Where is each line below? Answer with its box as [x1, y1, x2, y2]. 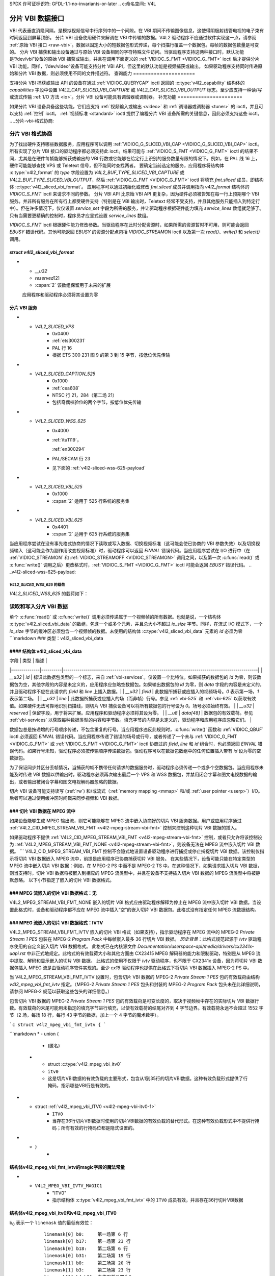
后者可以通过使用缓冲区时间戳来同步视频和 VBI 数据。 [9, 795, 122, 801]
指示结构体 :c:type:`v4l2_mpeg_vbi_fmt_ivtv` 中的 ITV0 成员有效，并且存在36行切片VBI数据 [52, 1197, 243, 1203]
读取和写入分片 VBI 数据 [9, 603, 68, 610]
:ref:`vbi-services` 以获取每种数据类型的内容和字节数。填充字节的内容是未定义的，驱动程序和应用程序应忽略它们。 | [9, 717, 252, 723]
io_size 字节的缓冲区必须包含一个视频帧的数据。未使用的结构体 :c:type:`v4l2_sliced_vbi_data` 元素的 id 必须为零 [9, 628, 243, 634]
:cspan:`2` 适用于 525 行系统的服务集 [52, 498, 130, 504]
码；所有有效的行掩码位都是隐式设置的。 [52, 1125, 137, 1131]
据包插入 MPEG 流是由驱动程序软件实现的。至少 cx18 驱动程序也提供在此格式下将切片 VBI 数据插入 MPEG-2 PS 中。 [9, 965, 252, 971]
